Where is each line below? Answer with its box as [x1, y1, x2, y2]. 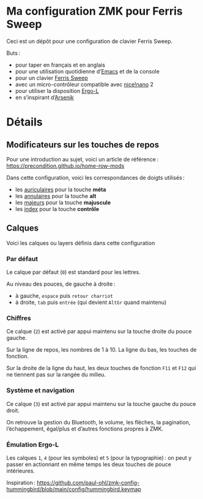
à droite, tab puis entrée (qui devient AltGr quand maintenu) [15, 298, 167, 306]
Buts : [6, 49, 20, 56]
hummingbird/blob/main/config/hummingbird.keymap [6, 485, 142, 493]
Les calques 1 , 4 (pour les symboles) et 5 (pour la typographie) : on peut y [6, 454, 192, 461]
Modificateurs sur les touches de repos [6, 139, 160, 150]
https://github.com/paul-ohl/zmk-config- [36, 479, 140, 486]
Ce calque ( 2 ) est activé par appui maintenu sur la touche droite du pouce [6, 328, 192, 335]
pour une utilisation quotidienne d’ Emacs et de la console [15, 67, 160, 75]
